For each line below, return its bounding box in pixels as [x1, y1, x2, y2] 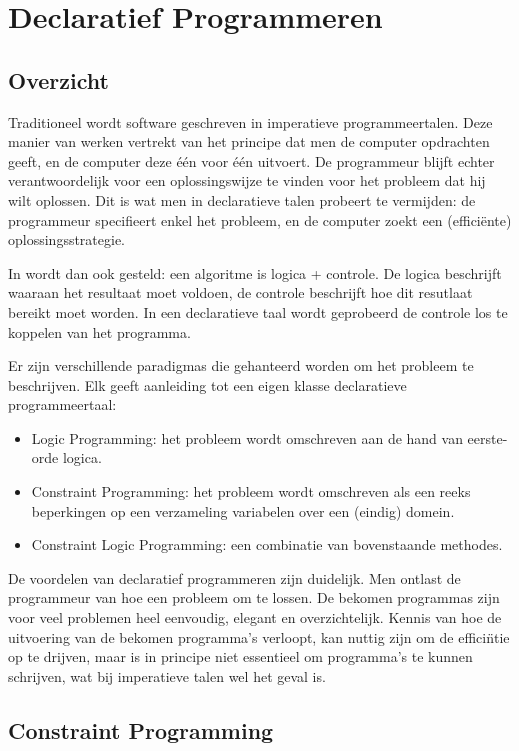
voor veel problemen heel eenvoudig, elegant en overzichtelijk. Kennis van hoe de [8, 607, 502, 628]
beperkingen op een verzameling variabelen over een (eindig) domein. [31, 500, 455, 521]
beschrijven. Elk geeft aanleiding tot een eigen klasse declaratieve [8, 374, 407, 395]
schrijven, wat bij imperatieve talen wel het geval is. [8, 665, 326, 686]
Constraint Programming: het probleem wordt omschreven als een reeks [31, 481, 471, 502]
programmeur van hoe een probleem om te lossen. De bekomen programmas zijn [8, 587, 500, 608]
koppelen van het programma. [8, 321, 191, 342]
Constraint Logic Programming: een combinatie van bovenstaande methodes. [31, 534, 503, 555]
